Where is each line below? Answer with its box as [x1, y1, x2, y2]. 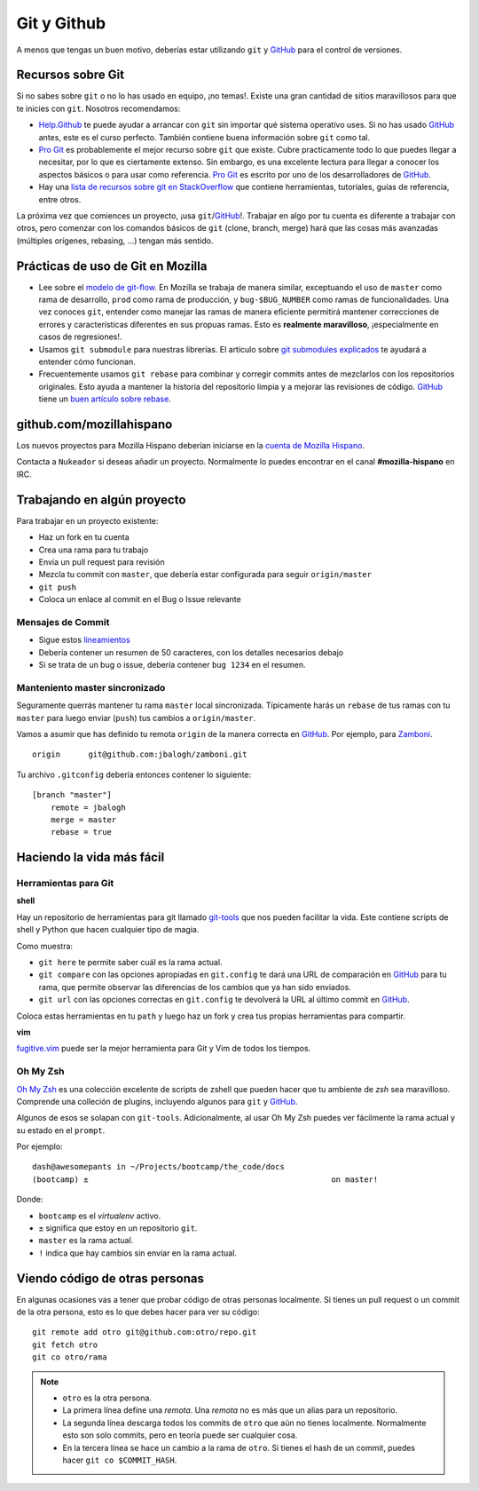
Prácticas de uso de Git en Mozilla [16, 258, 208, 274]
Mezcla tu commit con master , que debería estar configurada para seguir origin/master [38, 569, 373, 580]
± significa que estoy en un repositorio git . [38, 1223, 198, 1233]
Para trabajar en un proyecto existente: [16, 515, 159, 526]
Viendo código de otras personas [16, 1271, 204, 1286]
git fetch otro [32, 1339, 98, 1350]
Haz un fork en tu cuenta [38, 532, 130, 543]
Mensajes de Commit [16, 615, 110, 628]
